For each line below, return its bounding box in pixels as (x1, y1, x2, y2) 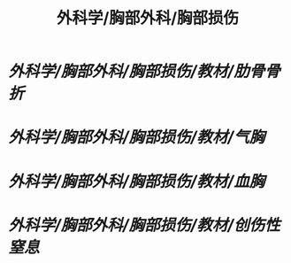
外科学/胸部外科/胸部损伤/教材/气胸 (8, 128, 265, 147)
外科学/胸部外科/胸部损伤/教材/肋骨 (8, 61, 265, 81)
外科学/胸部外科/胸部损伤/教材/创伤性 (8, 214, 280, 235)
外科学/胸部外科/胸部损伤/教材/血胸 (8, 171, 265, 191)
